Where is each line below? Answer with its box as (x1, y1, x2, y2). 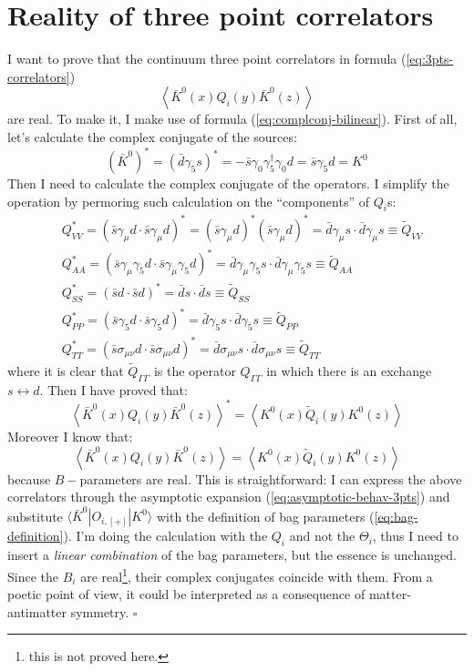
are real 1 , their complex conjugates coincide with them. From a (80, 564, 433, 585)
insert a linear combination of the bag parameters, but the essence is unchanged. (7, 545, 457, 564)
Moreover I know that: (7, 426, 133, 445)
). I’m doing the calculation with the (63, 526, 268, 545)
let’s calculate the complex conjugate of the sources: (7, 127, 297, 146)
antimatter (7, 602, 67, 621)
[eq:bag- (374, 506, 418, 525)
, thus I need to (372, 526, 459, 545)
